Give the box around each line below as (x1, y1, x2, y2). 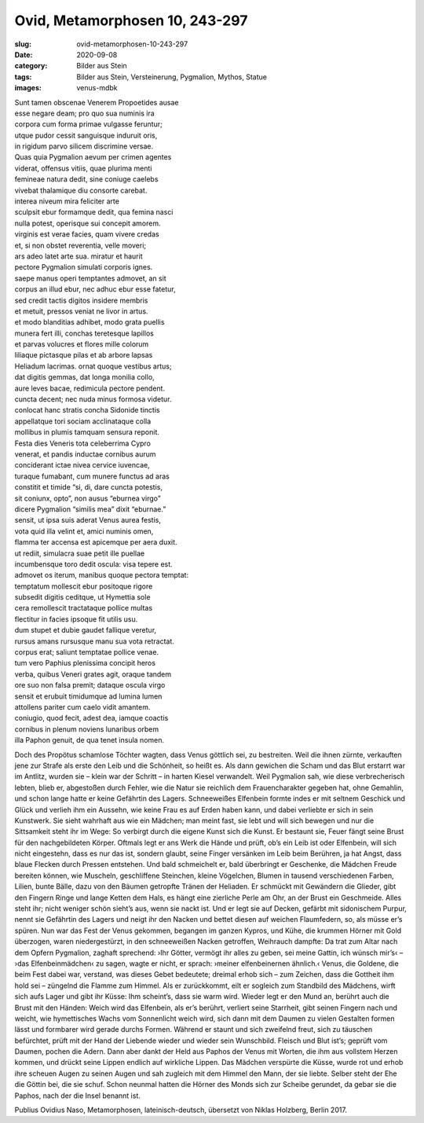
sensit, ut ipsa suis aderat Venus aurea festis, (14, 516, 161, 525)
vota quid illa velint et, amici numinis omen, (14, 527, 154, 536)
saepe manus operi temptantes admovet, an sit (14, 273, 166, 283)
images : (14, 83, 42, 93)
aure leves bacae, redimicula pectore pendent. (14, 384, 165, 393)
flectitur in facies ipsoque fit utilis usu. (14, 614, 138, 624)
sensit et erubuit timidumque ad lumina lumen (14, 692, 163, 701)
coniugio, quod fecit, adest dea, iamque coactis (14, 714, 169, 723)
